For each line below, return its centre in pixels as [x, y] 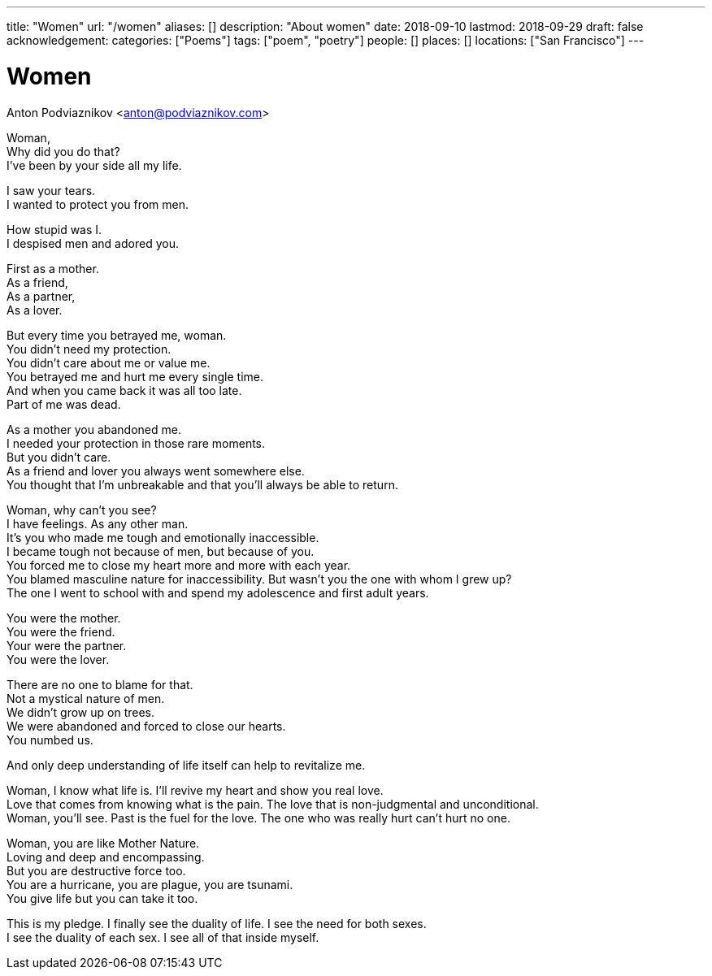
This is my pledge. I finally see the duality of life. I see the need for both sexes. [217, 923]
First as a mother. [53, 268]
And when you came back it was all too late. [124, 390]
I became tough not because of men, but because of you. [161, 551]
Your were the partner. [67, 645]
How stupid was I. [54, 229]
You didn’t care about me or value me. [109, 362]
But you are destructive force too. [96, 870]
